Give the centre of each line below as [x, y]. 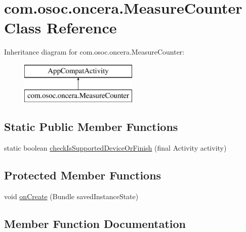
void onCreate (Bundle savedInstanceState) [71, 196]
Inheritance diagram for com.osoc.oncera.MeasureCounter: [94, 52]
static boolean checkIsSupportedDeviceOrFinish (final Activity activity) [115, 148]
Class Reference [60, 28]
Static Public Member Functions [91, 127]
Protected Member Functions [83, 175]
